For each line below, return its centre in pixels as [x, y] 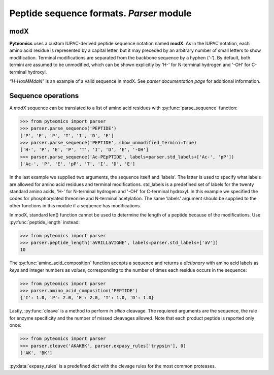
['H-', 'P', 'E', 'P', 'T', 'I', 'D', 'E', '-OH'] [84, 150]
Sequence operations [44, 96]
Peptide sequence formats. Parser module [100, 13]
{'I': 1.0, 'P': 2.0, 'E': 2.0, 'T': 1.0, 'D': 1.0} [87, 298]
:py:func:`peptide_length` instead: [45, 222]
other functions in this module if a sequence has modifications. [75, 205]
